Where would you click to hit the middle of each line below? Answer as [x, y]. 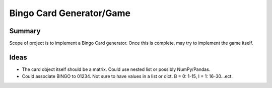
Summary [25, 31]
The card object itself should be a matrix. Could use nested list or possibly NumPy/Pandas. [116, 69]
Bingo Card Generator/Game [70, 13]
